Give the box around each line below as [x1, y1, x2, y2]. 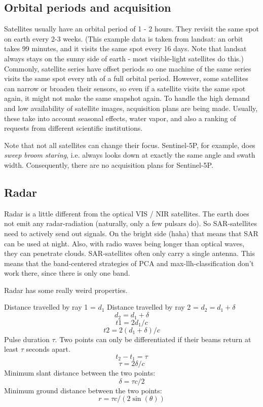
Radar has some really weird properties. [4, 284, 128, 295]
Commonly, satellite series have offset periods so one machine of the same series [4, 63, 251, 73]
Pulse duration [4, 334, 50, 344]
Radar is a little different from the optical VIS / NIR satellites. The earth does [4, 208, 249, 218]
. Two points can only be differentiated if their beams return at [55, 334, 251, 344]
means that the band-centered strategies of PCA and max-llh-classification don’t [4, 257, 254, 268]
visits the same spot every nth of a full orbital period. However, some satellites [4, 73, 248, 84]
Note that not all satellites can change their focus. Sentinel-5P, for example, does [4, 139, 255, 150]
